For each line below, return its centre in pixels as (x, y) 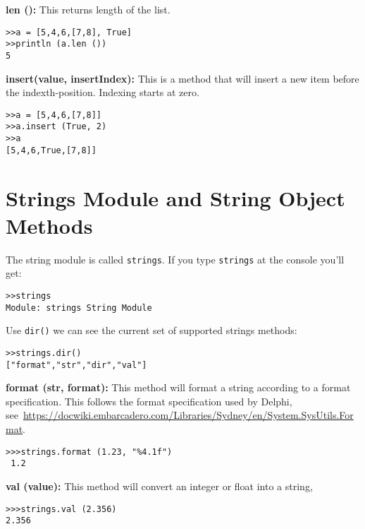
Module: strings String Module (79, 308)
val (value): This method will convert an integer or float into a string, (159, 486)
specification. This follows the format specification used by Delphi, (149, 401)
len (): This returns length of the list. (88, 9)
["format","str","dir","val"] (76, 365)
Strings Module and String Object (175, 197)
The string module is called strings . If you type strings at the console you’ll (175, 259)
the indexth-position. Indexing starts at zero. (103, 92)
